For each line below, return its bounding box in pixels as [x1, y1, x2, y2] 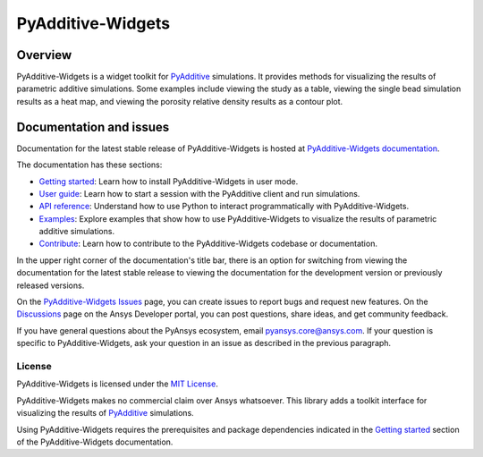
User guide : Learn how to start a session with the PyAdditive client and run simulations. [38, 188, 360, 199]
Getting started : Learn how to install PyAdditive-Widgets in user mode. [38, 175, 299, 187]
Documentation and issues [16, 119, 170, 134]
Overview [16, 47, 72, 63]
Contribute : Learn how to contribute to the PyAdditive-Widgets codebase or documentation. [38, 238, 377, 250]
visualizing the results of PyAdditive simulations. [16, 408, 194, 419]
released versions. [16, 280, 85, 291]
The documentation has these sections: [16, 159, 163, 170]
